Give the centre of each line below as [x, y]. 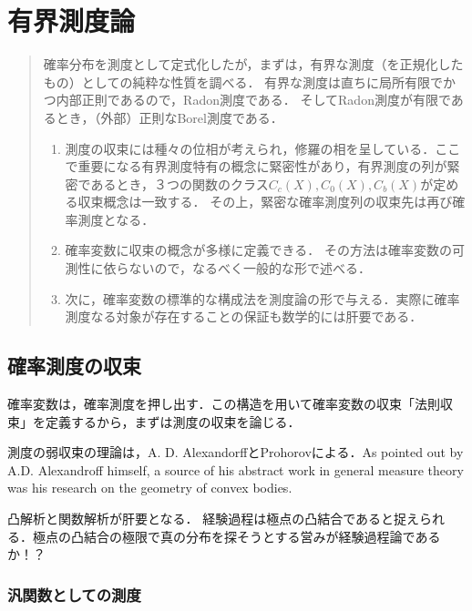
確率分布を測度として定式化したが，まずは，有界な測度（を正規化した [253, 64]
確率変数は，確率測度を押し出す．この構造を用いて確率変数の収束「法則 [224, 404]
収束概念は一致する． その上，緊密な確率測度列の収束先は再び [265, 202]
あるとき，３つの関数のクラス [180, 183]
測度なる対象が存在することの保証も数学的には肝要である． [244, 316]
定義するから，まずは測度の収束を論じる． [173, 421]
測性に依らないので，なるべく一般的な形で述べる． [218, 268]
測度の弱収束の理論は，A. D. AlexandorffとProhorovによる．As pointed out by [236, 452]
